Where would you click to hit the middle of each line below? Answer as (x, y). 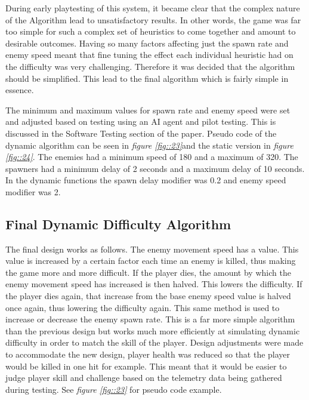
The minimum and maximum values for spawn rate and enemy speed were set (148, 110)
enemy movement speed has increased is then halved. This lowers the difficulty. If (154, 284)
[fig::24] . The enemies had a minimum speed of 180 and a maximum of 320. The (152, 157)
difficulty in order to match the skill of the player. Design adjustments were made (154, 342)
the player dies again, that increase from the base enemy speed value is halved (148, 296)
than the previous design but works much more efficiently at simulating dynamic (153, 330)
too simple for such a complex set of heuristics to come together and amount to (151, 31)
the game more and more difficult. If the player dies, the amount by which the (148, 272)
